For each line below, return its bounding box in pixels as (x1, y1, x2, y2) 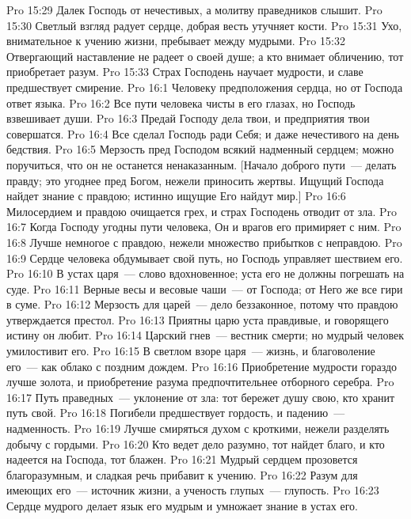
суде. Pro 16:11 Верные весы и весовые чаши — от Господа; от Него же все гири (6, 280, 403, 297)
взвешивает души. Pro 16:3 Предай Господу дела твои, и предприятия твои (6, 110, 370, 127)
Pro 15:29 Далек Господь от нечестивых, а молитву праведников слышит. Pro (6, 2, 382, 17)
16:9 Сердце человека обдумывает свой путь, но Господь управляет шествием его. (6, 249, 403, 266)
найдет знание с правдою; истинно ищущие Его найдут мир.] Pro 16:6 (6, 188, 346, 204)
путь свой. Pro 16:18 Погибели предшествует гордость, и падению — (6, 404, 345, 421)
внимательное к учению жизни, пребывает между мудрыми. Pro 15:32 (6, 32, 345, 49)
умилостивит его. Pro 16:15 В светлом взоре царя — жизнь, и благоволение (6, 343, 375, 359)
